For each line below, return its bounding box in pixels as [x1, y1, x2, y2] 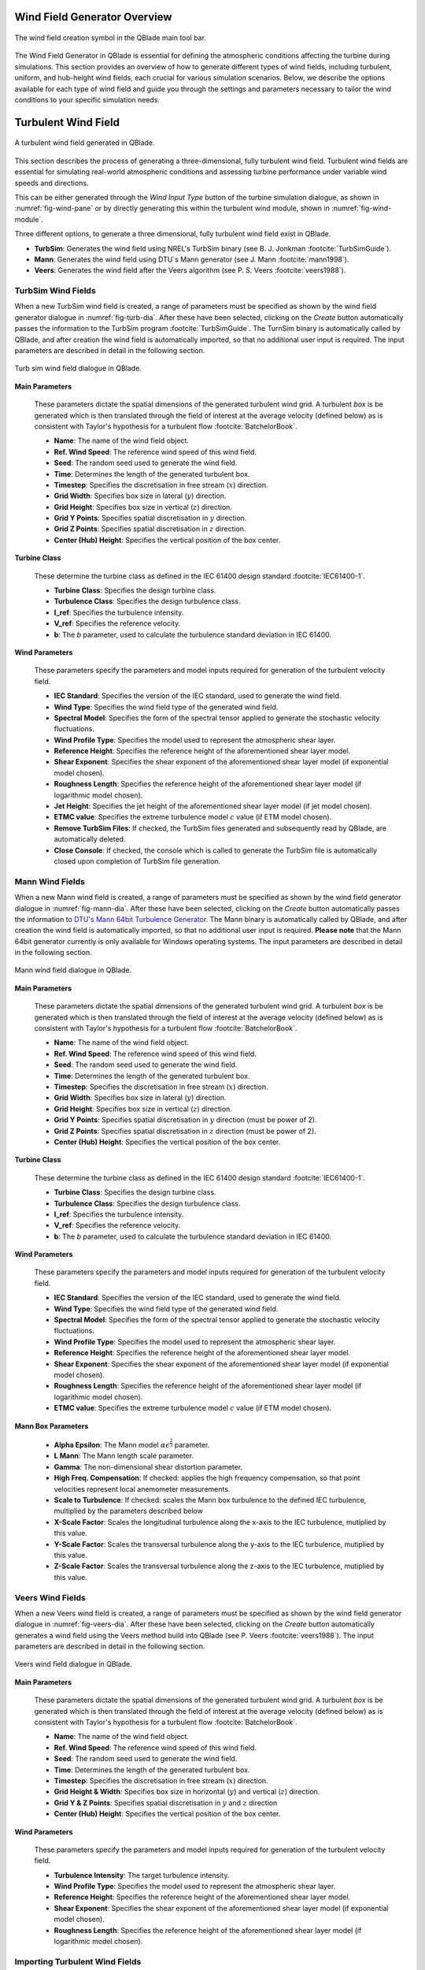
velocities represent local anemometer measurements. [54, 1484, 231, 1493]
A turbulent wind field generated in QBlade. [14, 138, 155, 147]
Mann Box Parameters [14, 1421, 89, 1430]
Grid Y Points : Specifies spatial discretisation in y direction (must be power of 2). [54, 1115, 317, 1124]
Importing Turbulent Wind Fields [14, 1956, 142, 1967]
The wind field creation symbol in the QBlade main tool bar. [14, 33, 206, 43]
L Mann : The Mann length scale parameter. [54, 1451, 194, 1461]
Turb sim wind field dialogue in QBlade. [14, 363, 142, 374]
